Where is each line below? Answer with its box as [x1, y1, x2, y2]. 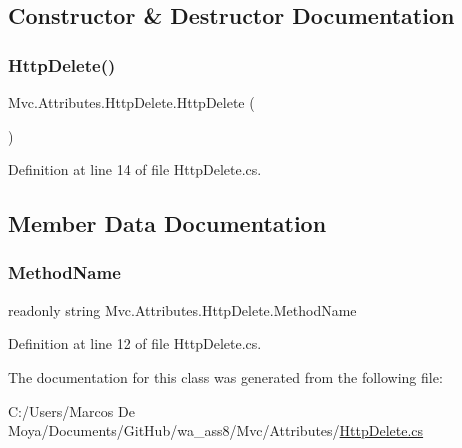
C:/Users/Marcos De [8, 400, 135, 421]
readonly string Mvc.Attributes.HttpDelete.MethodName [8, 299, 357, 320]
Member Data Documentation [8, 208, 327, 239]
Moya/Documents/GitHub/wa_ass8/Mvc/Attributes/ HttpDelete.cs [8, 420, 424, 441]
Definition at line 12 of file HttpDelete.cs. [8, 333, 262, 354]
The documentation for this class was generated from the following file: [8, 366, 443, 387]
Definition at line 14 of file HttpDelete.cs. [8, 159, 262, 180]
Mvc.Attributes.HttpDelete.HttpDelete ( [8, 92, 255, 112]
